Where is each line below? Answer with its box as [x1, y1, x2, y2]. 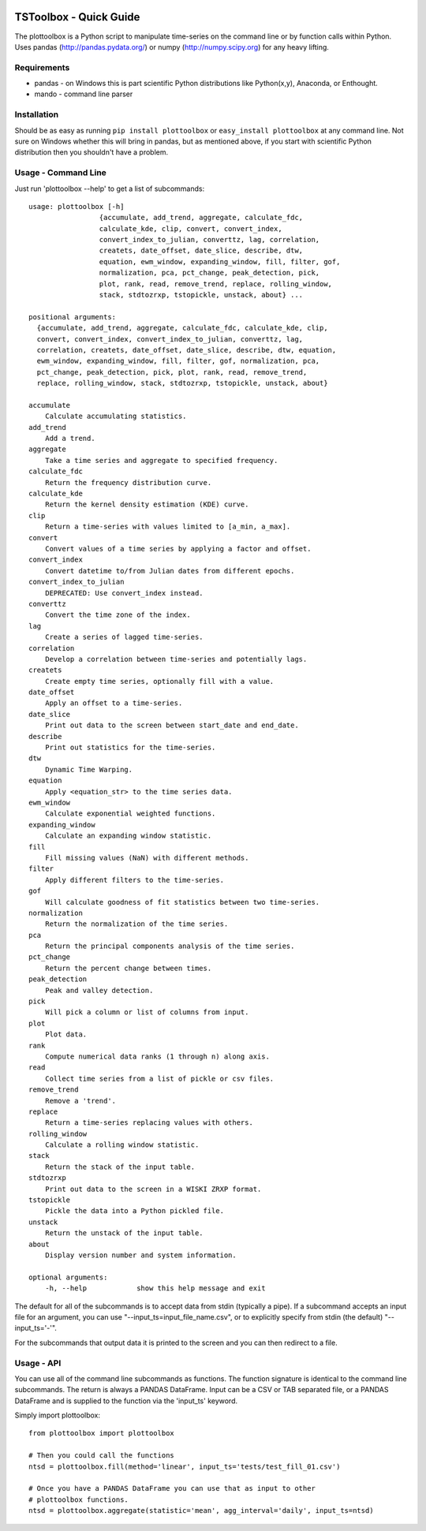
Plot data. [44, 1030, 88, 1039]
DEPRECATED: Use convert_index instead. [44, 588, 204, 597]
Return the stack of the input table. [44, 1162, 196, 1171]
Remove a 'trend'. [44, 1096, 117, 1105]
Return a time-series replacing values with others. [44, 1118, 254, 1127]
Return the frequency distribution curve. [44, 478, 212, 487]
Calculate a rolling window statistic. [44, 1141, 200, 1149]
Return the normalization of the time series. [44, 920, 229, 928]
